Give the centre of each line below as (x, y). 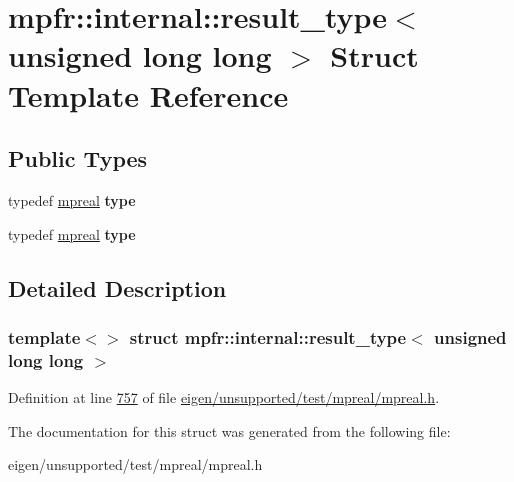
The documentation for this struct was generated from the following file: (229, 430)
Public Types (78, 158)
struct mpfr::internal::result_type (268, 336)
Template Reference (148, 94)
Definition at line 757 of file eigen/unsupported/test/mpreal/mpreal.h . (224, 397)
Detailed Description (117, 287)
